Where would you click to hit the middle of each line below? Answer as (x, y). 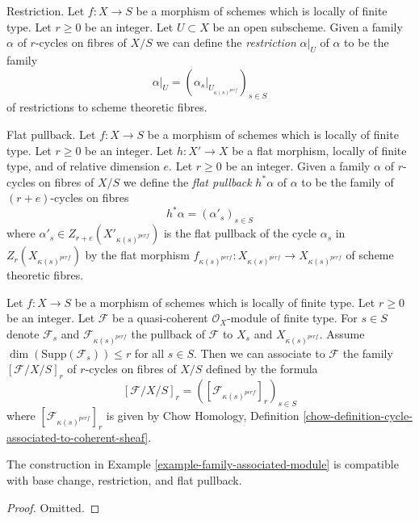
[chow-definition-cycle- (358, 415)
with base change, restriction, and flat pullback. (124, 479)
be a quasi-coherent (160, 318)
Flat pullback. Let (51, 134)
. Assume (342, 334)
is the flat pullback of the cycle (240, 233)
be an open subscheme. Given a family (308, 26)
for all (149, 353)
